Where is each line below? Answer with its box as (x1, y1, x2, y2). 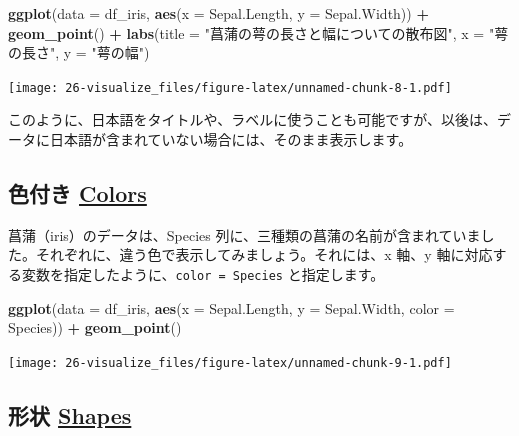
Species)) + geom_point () (8, 317, 182, 338)
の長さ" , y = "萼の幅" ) (8, 42, 150, 63)
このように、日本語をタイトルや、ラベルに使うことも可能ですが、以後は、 (8, 109, 497, 130)
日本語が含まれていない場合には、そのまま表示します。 (49, 129, 413, 150)
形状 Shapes (8, 399, 132, 430)
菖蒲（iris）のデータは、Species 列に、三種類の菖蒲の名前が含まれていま (8, 224, 481, 245)
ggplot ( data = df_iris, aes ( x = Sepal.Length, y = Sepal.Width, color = (8, 297, 455, 318)
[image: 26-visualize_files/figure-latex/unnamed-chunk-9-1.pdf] (8, 355, 452, 370)
